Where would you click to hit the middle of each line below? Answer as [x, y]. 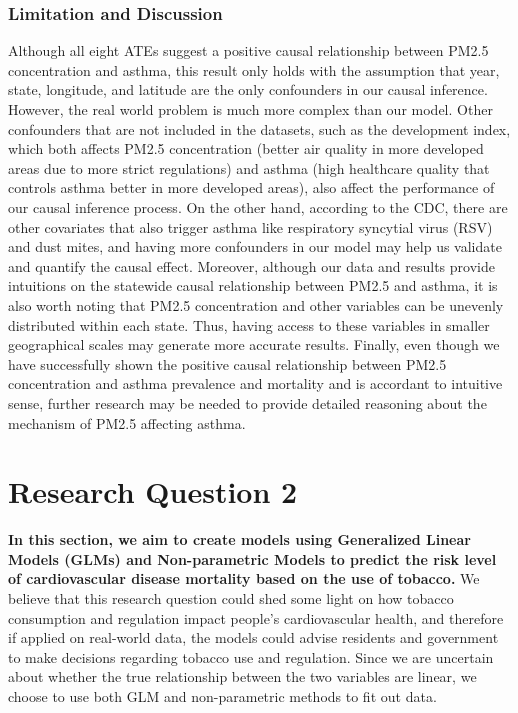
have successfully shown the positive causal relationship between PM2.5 [227, 363]
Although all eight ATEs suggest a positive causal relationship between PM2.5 [248, 50]
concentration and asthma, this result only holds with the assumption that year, [254, 69]
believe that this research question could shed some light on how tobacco [231, 598]
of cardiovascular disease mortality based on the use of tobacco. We [244, 578]
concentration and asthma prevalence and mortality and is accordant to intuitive [255, 383]
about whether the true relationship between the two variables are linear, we [242, 676]
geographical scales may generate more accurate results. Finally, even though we [254, 344]
